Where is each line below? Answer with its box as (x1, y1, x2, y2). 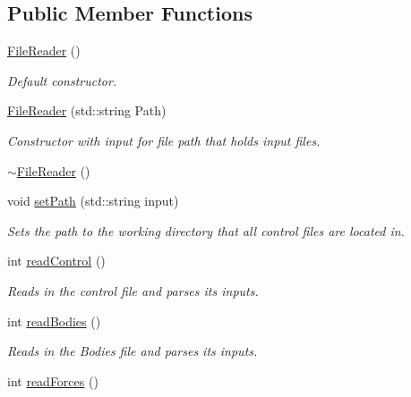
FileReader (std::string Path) (7, 101, 167, 120)
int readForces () (7, 371, 98, 390)
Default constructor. (7, 71, 117, 89)
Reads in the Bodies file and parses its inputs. (7, 342, 258, 360)
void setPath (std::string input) (7, 191, 179, 210)
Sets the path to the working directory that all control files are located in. (7, 221, 405, 240)
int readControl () (7, 251, 106, 270)
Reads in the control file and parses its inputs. (7, 281, 259, 300)
